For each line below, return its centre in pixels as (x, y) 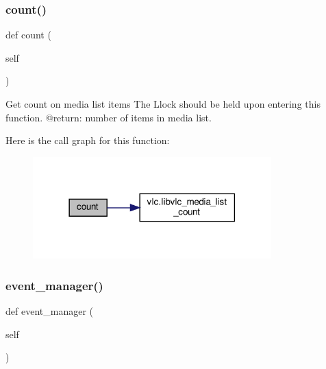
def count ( (28, 35)
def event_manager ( (49, 311)
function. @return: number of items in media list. (109, 117)
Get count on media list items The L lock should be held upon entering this (163, 104)
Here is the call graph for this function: (88, 140)
